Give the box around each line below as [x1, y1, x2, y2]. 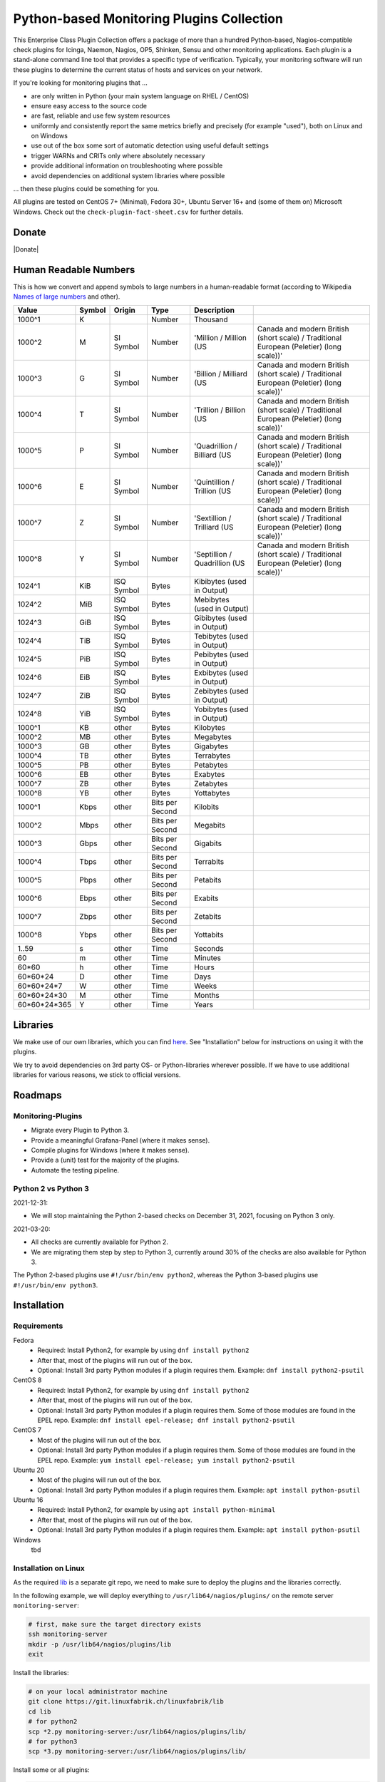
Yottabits [193, 930, 224, 940]
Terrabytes [193, 751, 231, 761]
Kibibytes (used [193, 577, 247, 587]
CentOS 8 [13, 1376, 42, 1384]
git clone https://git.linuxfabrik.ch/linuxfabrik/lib [28, 1697, 224, 1706]
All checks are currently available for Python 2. [31, 1237, 169, 1247]
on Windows [31, 132, 68, 140]
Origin [113, 305, 135, 315]
